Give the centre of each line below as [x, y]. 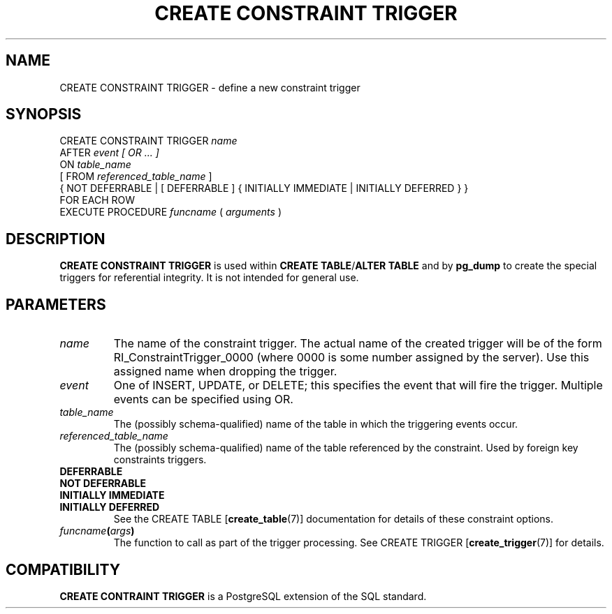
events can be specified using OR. [203, 399]
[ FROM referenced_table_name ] [136, 177]
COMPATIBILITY [63, 569]
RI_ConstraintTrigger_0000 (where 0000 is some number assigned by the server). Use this [351, 358]
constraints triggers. [160, 460]
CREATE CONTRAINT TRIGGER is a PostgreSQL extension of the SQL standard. [243, 596]
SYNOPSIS [44, 114]
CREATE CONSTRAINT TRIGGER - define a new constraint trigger [210, 87]
